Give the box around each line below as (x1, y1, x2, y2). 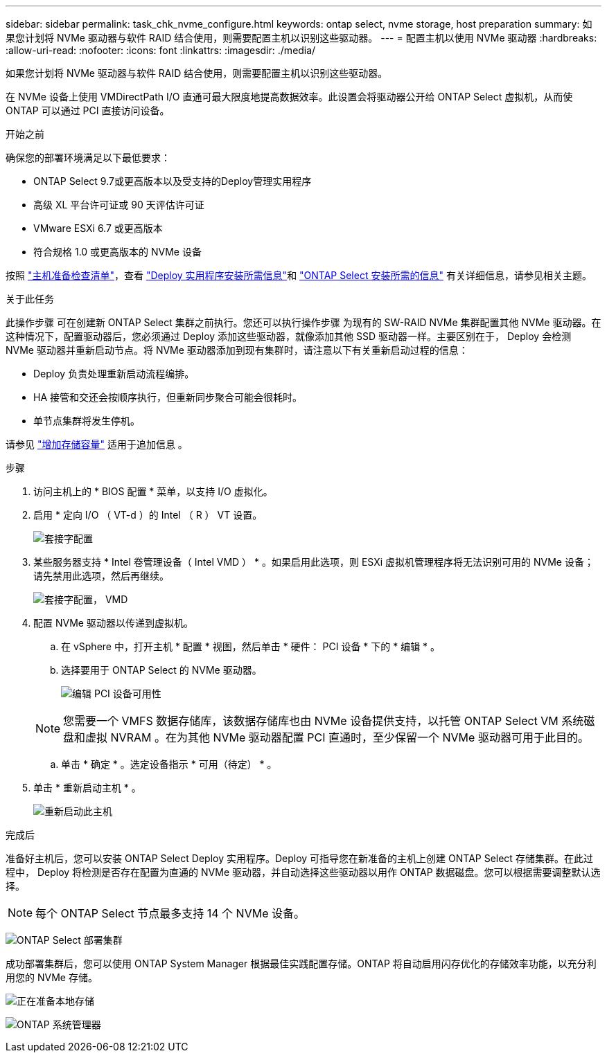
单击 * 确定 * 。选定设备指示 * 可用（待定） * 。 (61, 758, 277, 770)
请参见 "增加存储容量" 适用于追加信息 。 (6, 438, 188, 450)
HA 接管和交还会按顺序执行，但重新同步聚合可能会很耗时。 (33, 391, 302, 403)
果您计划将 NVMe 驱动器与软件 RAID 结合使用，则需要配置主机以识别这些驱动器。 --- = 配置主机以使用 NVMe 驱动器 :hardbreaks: (6, 32, 597, 44)
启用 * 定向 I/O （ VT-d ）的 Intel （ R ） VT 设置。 (33, 509, 263, 521)
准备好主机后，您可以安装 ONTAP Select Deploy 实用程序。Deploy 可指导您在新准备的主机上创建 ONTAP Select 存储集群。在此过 (6, 852, 593, 864)
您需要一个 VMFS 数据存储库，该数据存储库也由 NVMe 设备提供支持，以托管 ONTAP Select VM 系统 (63, 714, 584, 728)
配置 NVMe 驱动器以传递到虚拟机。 (33, 617, 193, 629)
